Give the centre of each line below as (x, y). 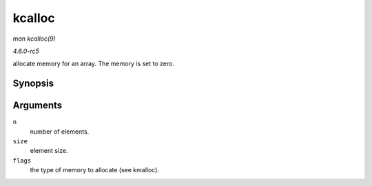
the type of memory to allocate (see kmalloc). (95, 170)
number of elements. (60, 132)
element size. (49, 151)
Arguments (38, 106)
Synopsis (33, 84)
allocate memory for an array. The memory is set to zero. (94, 64)
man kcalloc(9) (34, 39)
